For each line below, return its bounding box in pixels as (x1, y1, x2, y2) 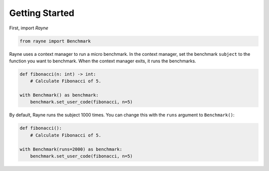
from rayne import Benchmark (19, 38, 91, 44)
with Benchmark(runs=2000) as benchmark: (19, 146, 123, 152)
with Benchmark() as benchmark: (19, 92, 99, 98)
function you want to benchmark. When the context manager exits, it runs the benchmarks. (9, 58, 196, 64)
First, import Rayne (9, 25, 48, 31)
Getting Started (9, 7, 75, 18)
